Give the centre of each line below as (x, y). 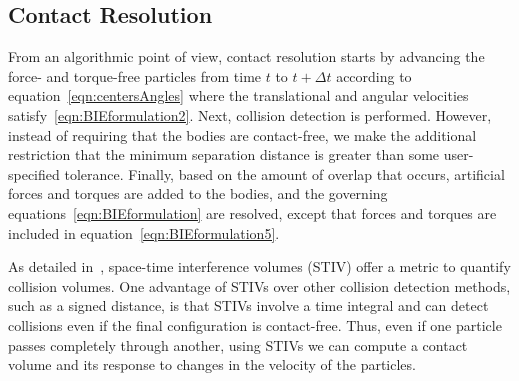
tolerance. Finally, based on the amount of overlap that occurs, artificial (284, 173)
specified (34, 173)
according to (374, 75)
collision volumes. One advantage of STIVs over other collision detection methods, (259, 285)
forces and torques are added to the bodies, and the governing (198, 193)
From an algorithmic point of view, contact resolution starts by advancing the (246, 56)
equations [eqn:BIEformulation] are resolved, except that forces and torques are (252, 212)
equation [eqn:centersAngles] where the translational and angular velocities (238, 95)
